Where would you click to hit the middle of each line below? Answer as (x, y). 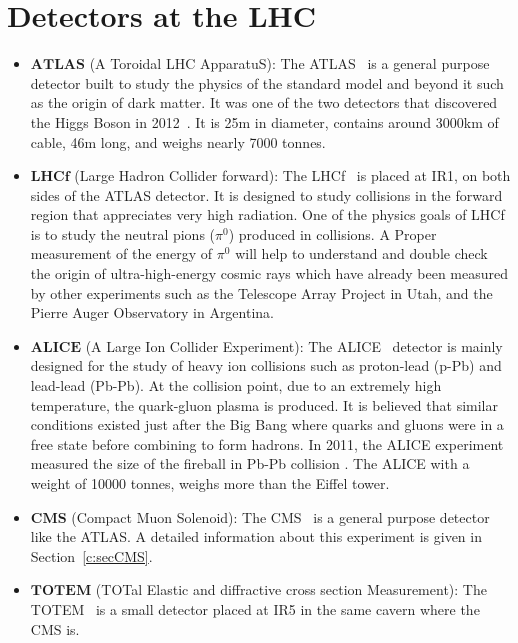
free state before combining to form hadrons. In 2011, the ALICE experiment (267, 443)
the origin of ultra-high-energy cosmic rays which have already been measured (269, 273)
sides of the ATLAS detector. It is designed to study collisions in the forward (266, 194)
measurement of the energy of (121, 253)
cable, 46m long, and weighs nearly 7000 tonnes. (178, 141)
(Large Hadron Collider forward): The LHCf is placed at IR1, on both (292, 175)
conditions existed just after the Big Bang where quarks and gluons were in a (267, 424)
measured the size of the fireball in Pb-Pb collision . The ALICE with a (250, 463)
